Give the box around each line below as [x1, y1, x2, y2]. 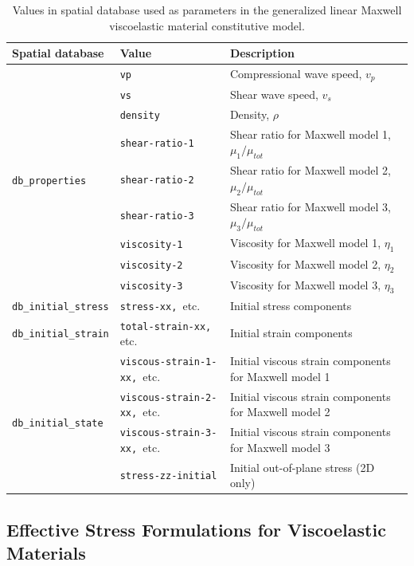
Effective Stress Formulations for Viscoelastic [6, 517, 386, 541]
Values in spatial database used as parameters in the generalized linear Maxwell [12, 2, 402, 18]
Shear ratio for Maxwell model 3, [229, 198, 391, 214]
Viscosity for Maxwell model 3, [229, 276, 381, 293]
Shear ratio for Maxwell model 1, [229, 125, 391, 142]
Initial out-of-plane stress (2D [229, 458, 375, 475]
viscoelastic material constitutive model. [109, 17, 305, 33]
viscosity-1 [119, 239, 183, 251]
